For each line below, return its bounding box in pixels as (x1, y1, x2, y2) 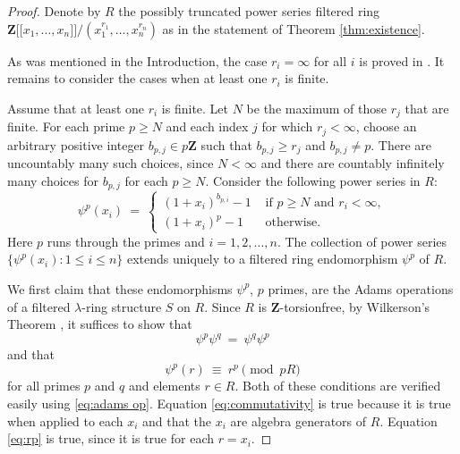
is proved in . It (359, 51, 445, 70)
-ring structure (81, 297, 162, 315)
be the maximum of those (246, 98, 387, 117)
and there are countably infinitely (260, 154, 445, 172)
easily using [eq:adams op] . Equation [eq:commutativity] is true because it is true (7, 393, 451, 412)
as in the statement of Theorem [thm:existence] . (162, 19, 425, 38)
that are (405, 98, 449, 117)
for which (261, 117, 313, 136)
